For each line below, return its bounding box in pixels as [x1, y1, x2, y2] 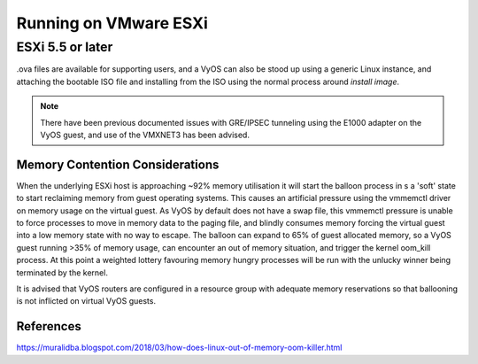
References [16, 319, 81, 334]
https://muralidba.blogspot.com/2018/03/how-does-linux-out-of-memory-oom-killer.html [16, 342, 343, 353]
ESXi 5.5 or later [16, 39, 113, 55]
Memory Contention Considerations [16, 157, 220, 172]
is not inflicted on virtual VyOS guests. [16, 296, 157, 306]
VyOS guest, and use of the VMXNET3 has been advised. [40, 129, 250, 140]
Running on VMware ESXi [16, 13, 208, 33]
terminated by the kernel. [16, 267, 108, 278]
